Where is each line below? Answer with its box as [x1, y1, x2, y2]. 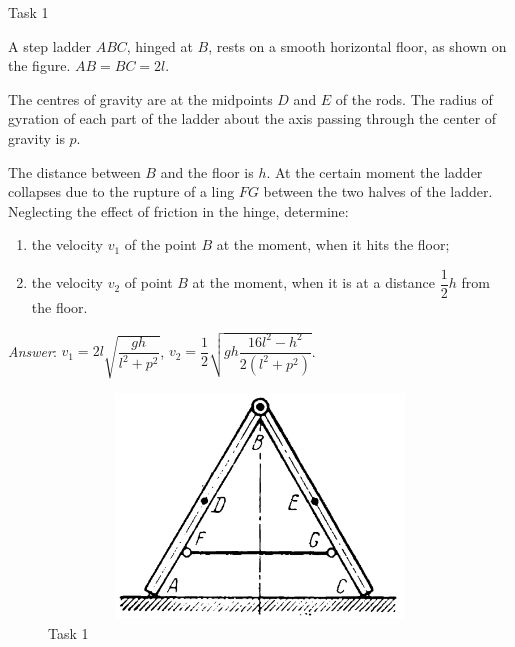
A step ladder [8, 35, 91, 56]
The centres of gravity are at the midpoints [8, 88, 273, 109]
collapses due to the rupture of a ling [8, 181, 235, 202]
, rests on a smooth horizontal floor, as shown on [208, 35, 507, 56]
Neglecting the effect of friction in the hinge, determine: [8, 200, 349, 221]
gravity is [8, 127, 65, 148]
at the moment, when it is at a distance [192, 272, 435, 293]
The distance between [8, 161, 141, 182]
